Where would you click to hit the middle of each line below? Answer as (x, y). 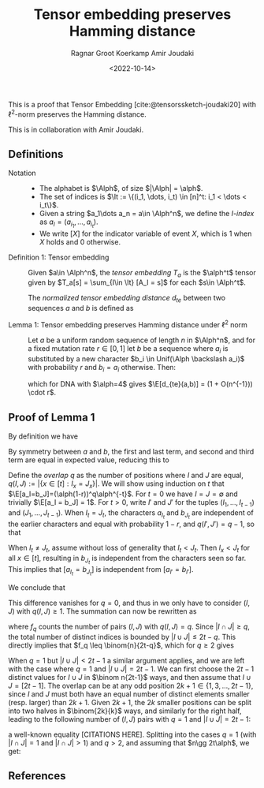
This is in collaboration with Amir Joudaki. (76, 129)
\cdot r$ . (42, 393)
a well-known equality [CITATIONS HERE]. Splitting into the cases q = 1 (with (132, 734)
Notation (22, 173)
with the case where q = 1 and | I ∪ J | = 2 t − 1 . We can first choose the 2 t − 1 (131, 669)
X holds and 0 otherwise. (80, 241)
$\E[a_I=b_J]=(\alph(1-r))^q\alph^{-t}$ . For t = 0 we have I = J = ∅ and (123, 494)
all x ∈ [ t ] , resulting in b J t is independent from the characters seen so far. (127, 559)
